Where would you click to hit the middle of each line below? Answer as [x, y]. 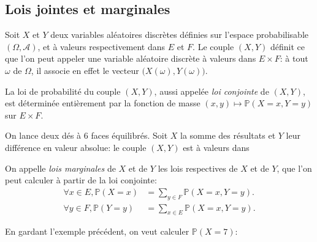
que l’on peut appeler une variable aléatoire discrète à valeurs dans [131, 58]
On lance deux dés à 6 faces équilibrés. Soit [86, 135]
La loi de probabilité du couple [63, 91]
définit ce [287, 46]
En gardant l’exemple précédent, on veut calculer [97, 231]
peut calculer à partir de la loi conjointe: [81, 180]
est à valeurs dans [216, 147]
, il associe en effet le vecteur [85, 70]
